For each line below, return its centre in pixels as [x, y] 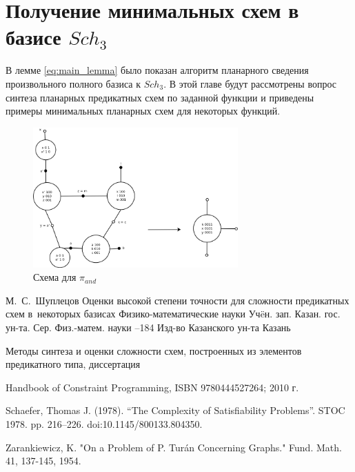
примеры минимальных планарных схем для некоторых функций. [143, 111]
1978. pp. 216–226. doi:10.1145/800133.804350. [104, 423]
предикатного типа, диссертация [73, 364]
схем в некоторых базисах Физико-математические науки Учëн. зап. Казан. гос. [173, 314]
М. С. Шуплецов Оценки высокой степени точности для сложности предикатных [177, 300]
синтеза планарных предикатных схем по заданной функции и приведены [160, 97]
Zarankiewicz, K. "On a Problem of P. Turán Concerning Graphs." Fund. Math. [174, 447]
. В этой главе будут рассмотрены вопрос [250, 83]
